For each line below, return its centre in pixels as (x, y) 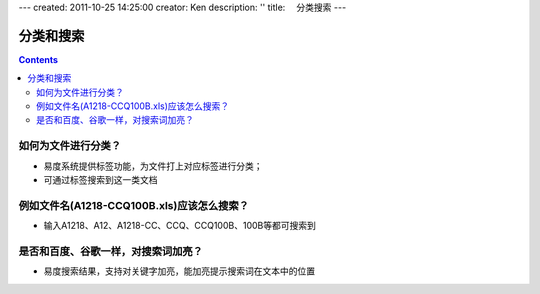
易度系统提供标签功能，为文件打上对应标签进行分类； (153, 166)
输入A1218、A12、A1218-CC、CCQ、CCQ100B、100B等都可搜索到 (180, 226)
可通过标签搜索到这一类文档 (100, 179)
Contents (38, 59)
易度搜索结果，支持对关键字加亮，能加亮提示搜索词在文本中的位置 (179, 271)
